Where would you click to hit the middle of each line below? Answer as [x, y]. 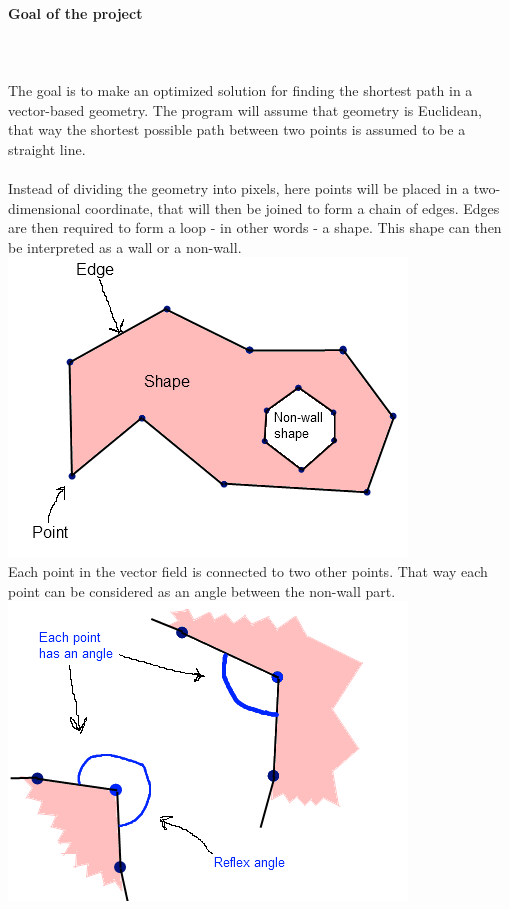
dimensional [44, 207]
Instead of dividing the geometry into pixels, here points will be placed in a [239, 187]
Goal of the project [75, 12]
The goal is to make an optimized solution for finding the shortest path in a [240, 89]
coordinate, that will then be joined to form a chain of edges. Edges [292, 207]
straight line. [47, 148]
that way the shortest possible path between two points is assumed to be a [237, 129]
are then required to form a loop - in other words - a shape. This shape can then [255, 227]
